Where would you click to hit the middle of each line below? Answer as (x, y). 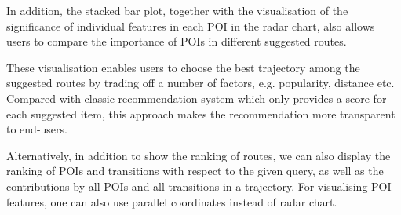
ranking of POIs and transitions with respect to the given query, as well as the (195, 171)
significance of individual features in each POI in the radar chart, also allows (191, 26)
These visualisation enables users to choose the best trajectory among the (183, 67)
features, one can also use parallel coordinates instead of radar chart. (172, 201)
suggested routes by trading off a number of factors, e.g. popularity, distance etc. (200, 83)
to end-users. (37, 129)
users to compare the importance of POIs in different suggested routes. (177, 41)
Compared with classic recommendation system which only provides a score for (197, 98)
